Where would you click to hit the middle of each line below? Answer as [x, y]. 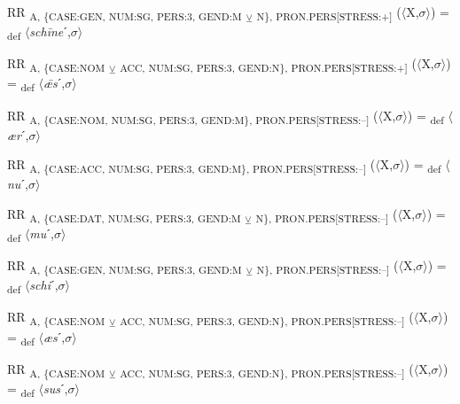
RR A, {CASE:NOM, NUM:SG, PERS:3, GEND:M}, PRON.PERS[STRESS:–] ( [193, 116]
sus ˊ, [55, 388]
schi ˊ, [44, 285]
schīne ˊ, [50, 31]
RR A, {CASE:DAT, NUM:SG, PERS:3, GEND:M [124, 214]
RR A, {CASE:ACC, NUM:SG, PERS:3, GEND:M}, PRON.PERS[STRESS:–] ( [191, 166]
